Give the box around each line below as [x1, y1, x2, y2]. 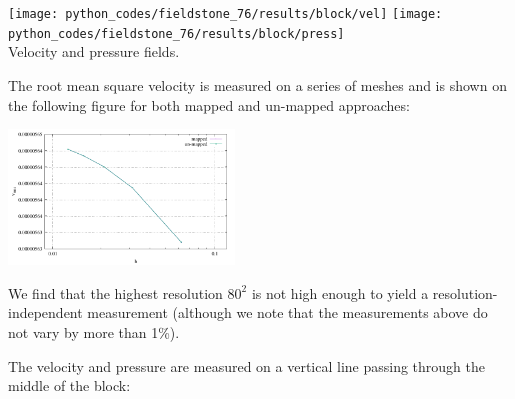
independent [8, 302, 83, 323]
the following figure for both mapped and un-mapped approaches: [8, 94, 410, 115]
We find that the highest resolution [8, 282, 223, 303]
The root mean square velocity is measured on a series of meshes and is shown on [8, 74, 507, 95]
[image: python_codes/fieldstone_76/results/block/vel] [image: [8, 7, 443, 21]
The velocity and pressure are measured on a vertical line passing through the [8, 355, 485, 376]
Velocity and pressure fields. [8, 41, 180, 62]
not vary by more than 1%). [8, 321, 180, 342]
